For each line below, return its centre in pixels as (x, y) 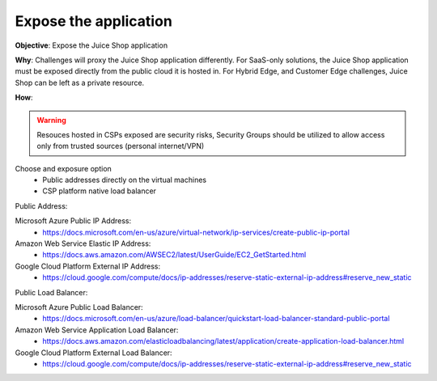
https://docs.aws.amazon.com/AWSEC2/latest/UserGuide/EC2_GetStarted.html (174, 255)
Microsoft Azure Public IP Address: (73, 221)
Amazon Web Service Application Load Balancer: (97, 330)
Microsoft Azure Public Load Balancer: (79, 307)
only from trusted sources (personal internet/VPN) (121, 146)
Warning (51, 120)
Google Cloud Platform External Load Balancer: (94, 353)
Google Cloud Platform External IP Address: (88, 266)
